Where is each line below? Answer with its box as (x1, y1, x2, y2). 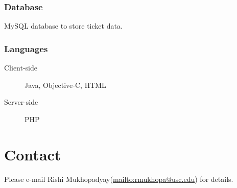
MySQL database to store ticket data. (4, 20, 123, 31)
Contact (4, 144, 61, 165)
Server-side (4, 97, 38, 107)
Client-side (4, 62, 38, 73)
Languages (4, 42, 48, 55)
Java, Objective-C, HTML (25, 79, 106, 90)
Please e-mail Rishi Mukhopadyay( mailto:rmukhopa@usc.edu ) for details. (4, 173, 233, 184)
